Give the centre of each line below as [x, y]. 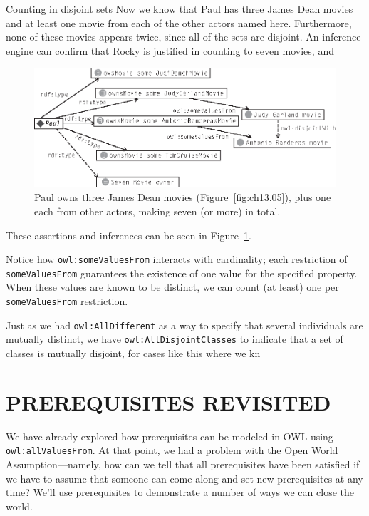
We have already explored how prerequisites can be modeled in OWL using [170, 436]
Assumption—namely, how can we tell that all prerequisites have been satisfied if [183, 464]
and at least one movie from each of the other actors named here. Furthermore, [179, 22]
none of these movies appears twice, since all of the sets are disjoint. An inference [183, 37]
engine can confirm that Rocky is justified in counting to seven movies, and [170, 50]
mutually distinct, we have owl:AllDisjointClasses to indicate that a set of [175, 339]
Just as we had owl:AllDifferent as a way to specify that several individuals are [184, 325]
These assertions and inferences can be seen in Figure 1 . [129, 235]
